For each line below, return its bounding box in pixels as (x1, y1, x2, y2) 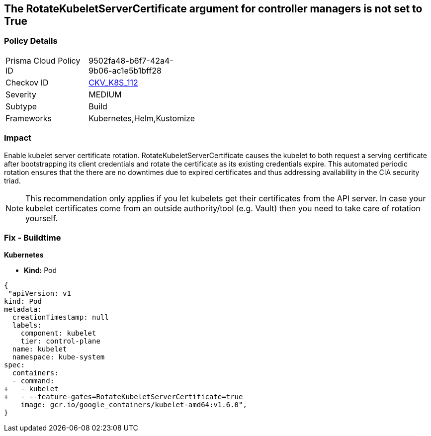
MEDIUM (88, 89, 122, 99)
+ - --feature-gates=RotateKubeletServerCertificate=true (4, 393, 243, 401)
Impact (4, 133, 32, 143)
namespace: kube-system (12, 353, 105, 361)
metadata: (4, 305, 42, 314)
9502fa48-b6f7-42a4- (88, 55, 173, 66)
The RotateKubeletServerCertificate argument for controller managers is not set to (4, 2, 423, 15)
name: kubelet (12, 345, 67, 353)
